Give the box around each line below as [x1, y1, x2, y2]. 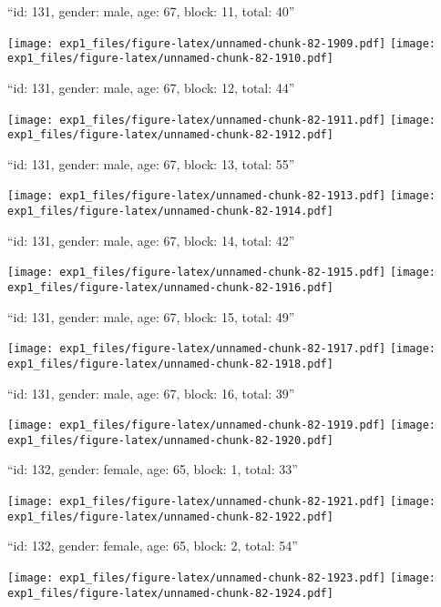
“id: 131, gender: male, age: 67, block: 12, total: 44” [7, 77, 295, 96]
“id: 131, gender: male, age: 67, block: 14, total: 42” [7, 230, 295, 249]
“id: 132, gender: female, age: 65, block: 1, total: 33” [7, 460, 298, 479]
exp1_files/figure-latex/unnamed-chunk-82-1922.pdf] [7, 510, 333, 523]
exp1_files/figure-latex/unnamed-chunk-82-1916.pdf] [7, 280, 333, 294]
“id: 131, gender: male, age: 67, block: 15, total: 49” [7, 307, 295, 326]
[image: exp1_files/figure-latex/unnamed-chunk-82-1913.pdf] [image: [7, 189, 436, 203]
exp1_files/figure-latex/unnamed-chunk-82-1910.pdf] [7, 52, 333, 66]
